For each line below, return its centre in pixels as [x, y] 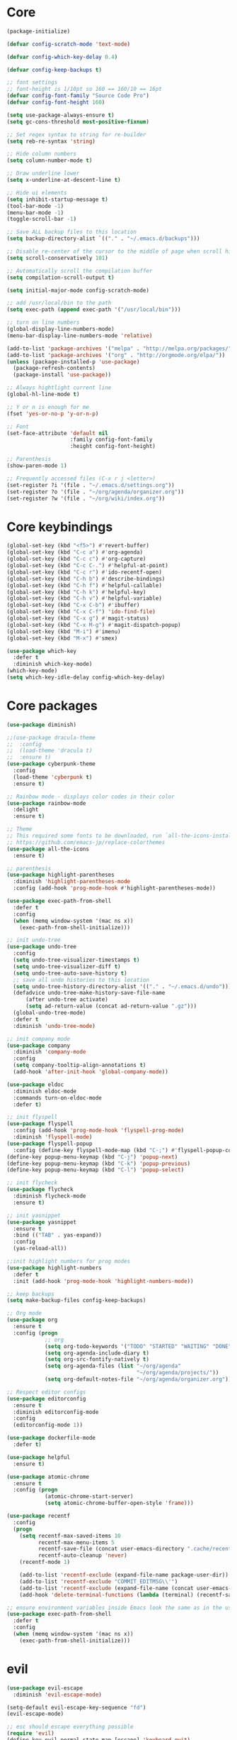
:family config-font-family [111, 440]
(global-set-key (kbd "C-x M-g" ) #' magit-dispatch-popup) [94, 625]
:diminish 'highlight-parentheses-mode [72, 882]
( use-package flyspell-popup [50, 1144]
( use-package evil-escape [45, 1688]
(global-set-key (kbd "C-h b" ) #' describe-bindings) [86, 579]
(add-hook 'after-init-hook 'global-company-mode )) [91, 1072]
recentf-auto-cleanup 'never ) [83, 1555]
